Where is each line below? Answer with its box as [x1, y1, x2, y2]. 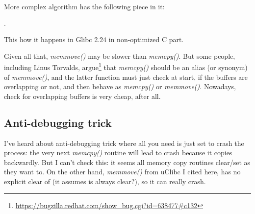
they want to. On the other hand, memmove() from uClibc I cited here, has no [4, 166, 241, 177]
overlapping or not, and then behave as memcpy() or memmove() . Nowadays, [4, 81, 236, 92]
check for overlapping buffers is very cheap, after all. [4, 91, 161, 101]
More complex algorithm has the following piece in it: [4, 1, 165, 11]
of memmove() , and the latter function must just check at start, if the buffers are [4, 71, 248, 82]
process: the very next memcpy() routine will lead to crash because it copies [4, 147, 232, 158]
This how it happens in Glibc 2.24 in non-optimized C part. [4, 34, 184, 45]
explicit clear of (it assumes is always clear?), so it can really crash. [4, 176, 206, 186]
